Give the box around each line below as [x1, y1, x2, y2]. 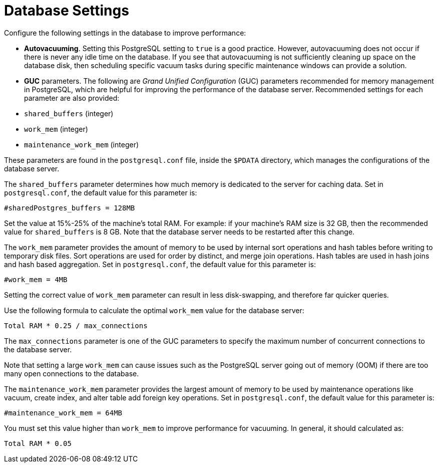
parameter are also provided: [24, 93, 120, 102]
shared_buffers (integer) [24, 109, 114, 118]
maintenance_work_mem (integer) [24, 140, 139, 149]
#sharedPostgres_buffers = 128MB [4, 203, 135, 212]
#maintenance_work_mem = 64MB [4, 408, 123, 417]
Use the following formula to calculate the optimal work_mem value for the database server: [4, 306, 304, 315]
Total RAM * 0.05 [4, 439, 72, 447]
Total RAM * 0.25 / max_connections [4, 321, 148, 330]
